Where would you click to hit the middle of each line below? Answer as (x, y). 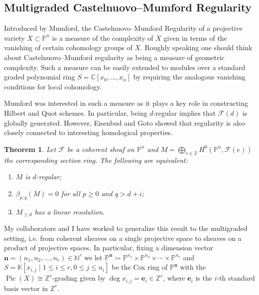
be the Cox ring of (140, 267)
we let (93, 257)
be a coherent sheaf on (101, 149)
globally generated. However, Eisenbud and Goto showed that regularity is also (125, 122)
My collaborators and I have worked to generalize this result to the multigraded (126, 228)
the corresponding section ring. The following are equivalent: (96, 160)
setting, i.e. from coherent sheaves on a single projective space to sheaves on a (123, 238)
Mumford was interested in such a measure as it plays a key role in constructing (126, 103)
